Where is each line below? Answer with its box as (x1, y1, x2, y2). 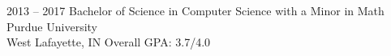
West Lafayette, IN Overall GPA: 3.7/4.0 (6, 34, 211, 50)
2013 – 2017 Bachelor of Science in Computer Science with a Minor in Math (6, 2, 385, 18)
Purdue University (6, 18, 97, 34)
